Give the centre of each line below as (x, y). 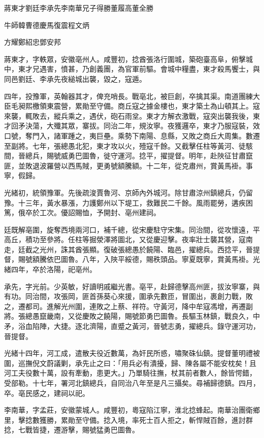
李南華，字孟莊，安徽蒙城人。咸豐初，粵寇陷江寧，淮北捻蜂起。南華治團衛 (128, 410)
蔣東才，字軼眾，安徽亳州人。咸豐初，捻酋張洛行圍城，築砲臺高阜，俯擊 (125, 59)
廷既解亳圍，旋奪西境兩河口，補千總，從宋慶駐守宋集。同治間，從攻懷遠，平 (132, 229)
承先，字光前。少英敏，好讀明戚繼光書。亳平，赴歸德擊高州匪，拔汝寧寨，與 (132, 286)
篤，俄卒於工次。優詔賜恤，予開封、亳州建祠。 (82, 212)
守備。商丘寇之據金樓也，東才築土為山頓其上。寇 (178, 106)
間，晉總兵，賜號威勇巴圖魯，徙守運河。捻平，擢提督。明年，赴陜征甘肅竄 (128, 156)
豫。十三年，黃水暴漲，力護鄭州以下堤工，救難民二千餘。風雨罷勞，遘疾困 (128, 202)
